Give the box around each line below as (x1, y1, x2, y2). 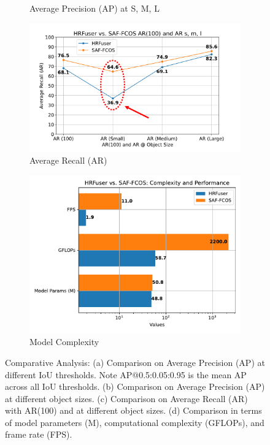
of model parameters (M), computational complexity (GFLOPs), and (5, 416, 264, 428)
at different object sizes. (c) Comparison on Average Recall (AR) (5, 392, 248, 405)
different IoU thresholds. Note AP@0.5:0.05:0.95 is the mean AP (5, 368, 247, 381)
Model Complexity (29, 335, 99, 348)
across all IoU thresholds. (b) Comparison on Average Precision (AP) (5, 380, 265, 393)
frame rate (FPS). (5, 428, 72, 441)
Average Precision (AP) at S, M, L (29, 2, 160, 14)
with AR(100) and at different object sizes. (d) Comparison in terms (5, 404, 262, 417)
